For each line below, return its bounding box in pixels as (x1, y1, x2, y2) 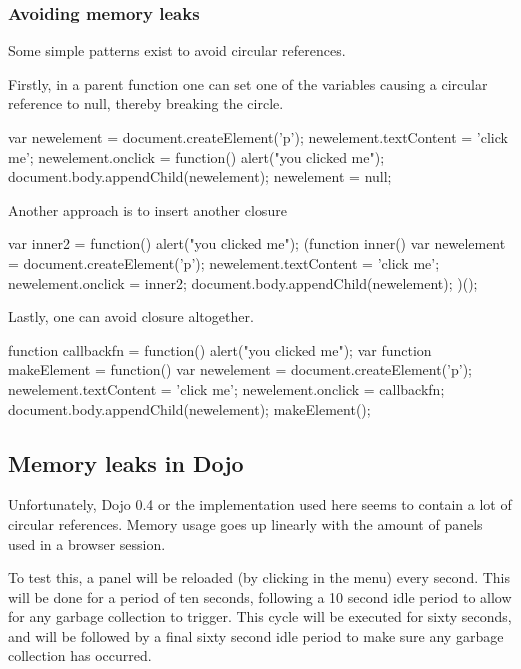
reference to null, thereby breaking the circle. (8, 93, 284, 114)
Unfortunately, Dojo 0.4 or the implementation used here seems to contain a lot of (8, 494, 512, 515)
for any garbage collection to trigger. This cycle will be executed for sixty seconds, (8, 606, 512, 627)
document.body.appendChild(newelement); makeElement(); (8, 398, 371, 419)
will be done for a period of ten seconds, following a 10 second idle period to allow (8, 586, 512, 607)
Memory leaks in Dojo (8, 447, 244, 478)
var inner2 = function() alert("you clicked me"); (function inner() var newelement (8, 233, 506, 254)
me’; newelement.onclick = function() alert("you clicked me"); (8, 146, 385, 167)
